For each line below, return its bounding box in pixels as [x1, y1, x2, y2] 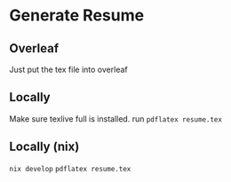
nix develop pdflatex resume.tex [9, 164, 131, 173]
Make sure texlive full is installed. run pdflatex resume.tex [9, 113, 222, 124]
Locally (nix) [9, 139, 80, 154]
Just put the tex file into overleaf [9, 64, 128, 75]
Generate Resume [9, 5, 145, 26]
